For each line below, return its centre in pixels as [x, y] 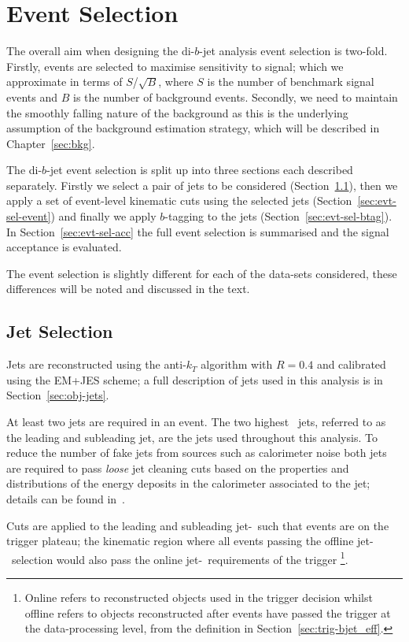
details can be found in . [66, 498]
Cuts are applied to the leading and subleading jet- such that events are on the [198, 525]
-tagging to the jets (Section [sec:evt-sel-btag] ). [278, 216]
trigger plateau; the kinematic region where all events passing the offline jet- [190, 541]
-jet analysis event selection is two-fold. [293, 51]
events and [32, 96]
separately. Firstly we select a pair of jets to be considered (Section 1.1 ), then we [202, 185]
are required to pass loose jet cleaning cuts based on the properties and [178, 468]
